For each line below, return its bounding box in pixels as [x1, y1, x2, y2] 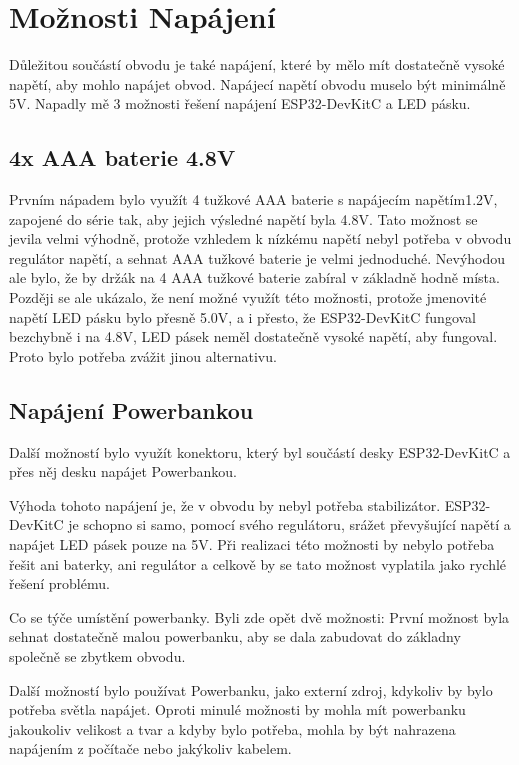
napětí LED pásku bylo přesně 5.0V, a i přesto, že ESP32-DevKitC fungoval [9, 306, 476, 327]
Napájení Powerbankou [9, 394, 254, 425]
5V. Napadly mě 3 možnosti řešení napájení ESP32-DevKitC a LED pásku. [9, 93, 471, 114]
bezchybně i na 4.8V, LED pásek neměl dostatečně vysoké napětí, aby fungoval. [9, 326, 498, 347]
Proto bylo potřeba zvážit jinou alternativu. [9, 345, 277, 366]
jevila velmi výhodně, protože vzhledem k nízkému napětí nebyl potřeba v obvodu [9, 228, 512, 249]
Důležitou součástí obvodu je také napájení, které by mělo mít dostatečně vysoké [9, 54, 505, 75]
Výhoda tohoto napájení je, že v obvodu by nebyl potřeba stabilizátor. [9, 494, 441, 515]
